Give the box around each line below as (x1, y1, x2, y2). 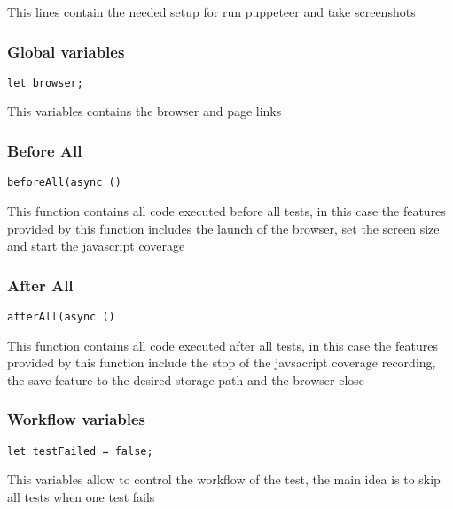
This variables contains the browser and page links (7, 102, 282, 120)
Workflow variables (7, 408, 146, 430)
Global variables (7, 40, 125, 62)
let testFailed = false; (7, 444, 153, 458)
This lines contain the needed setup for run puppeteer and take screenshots (7, 3, 416, 20)
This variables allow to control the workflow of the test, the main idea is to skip (7, 470, 441, 489)
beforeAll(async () (7, 176, 121, 189)
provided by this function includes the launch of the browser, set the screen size (7, 219, 440, 237)
